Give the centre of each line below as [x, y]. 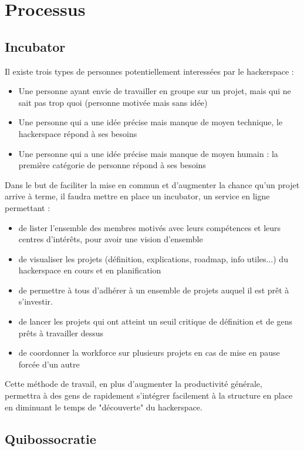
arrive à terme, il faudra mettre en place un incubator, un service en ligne [137, 196]
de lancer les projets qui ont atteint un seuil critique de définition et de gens [156, 321]
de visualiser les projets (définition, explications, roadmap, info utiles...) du [153, 258]
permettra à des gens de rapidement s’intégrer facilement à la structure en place [149, 395]
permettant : [28, 207]
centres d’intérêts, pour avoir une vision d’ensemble [111, 239]
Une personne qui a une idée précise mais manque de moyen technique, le [151, 122]
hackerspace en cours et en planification [90, 270]
